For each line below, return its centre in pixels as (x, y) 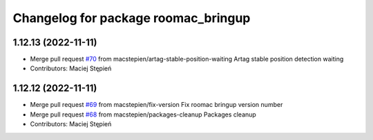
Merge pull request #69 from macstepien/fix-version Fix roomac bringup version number (156, 105)
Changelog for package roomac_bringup (132, 18)
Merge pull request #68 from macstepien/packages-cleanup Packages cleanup (143, 114)
